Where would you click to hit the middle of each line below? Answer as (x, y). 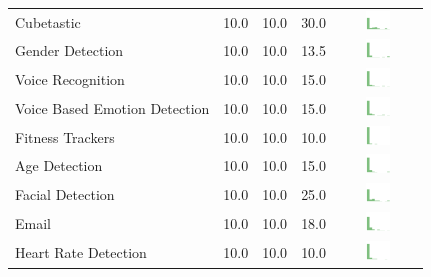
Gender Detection (69, 50)
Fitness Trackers (65, 136)
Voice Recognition (70, 79)
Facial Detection (65, 194)
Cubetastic (48, 21)
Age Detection (59, 165)
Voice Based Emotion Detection (112, 107)
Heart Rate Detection (81, 251)
